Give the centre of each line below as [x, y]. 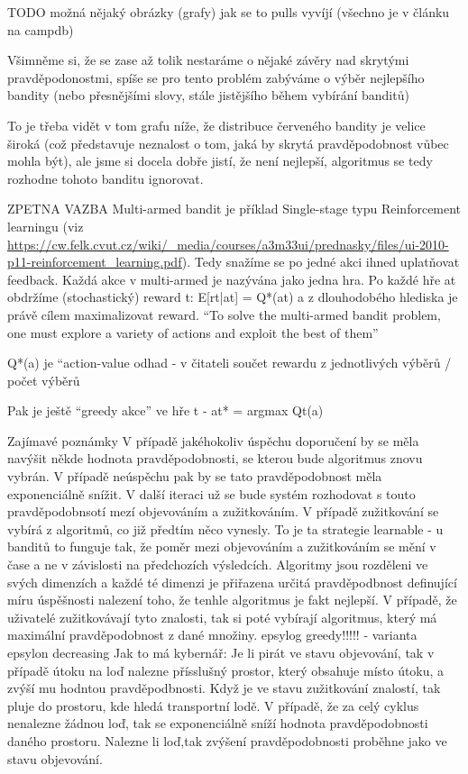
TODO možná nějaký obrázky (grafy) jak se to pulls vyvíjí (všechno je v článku [229, 12]
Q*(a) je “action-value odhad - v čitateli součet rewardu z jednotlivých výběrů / [229, 363]
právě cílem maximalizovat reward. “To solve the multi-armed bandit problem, [224, 314]
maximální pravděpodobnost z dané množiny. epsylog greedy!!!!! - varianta [212, 635]
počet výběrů [44, 380]
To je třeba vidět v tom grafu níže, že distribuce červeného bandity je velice [216, 125]
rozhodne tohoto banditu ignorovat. [106, 178]
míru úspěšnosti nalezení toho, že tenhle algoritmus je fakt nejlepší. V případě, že [232, 600]
